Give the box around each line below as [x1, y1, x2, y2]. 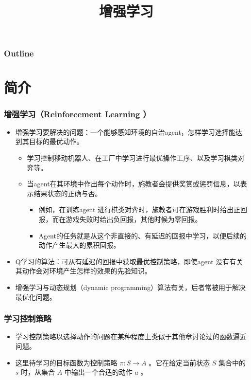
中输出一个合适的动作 [64, 367, 133, 377]
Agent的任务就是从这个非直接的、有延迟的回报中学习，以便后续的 [38, 230, 247, 240]
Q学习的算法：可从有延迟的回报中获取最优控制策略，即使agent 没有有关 [15, 256, 243, 266]
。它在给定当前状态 [149, 357, 210, 367]
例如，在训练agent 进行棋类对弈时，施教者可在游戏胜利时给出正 [38, 204, 241, 215]
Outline [4, 47, 34, 59]
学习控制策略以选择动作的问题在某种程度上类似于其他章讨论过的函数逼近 [15, 331, 247, 342]
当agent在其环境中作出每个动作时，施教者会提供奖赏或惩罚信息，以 [27, 179, 240, 189]
